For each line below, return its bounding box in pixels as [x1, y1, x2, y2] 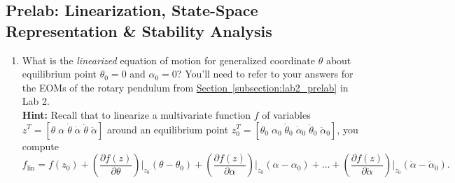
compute [22, 138, 59, 153]
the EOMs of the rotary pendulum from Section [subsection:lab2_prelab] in [22, 80, 349, 94]
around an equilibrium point [106, 122, 229, 136]
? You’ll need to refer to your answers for [176, 66, 353, 81]
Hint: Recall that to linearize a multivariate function [22, 107, 251, 122]
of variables [262, 107, 311, 122]
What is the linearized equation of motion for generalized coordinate [22, 52, 315, 67]
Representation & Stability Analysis [6, 20, 272, 41]
